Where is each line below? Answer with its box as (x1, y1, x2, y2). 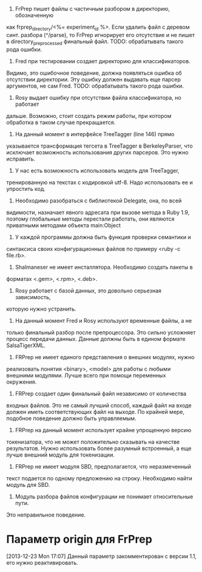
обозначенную (15, 12, 54, 19)
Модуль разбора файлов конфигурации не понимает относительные (15, 492, 194, 500)
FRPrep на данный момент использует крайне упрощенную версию (15, 426, 192, 433)
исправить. (6, 155, 35, 162)
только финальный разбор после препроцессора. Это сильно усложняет (6, 328, 196, 336)
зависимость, (15, 293, 51, 300)
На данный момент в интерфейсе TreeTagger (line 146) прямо (15, 130, 175, 137)
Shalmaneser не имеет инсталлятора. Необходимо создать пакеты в (15, 263, 193, 270)
